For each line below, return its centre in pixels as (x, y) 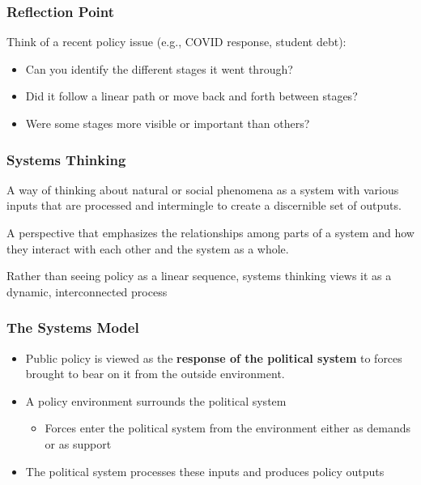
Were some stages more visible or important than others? (168, 123)
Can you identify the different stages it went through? (159, 68)
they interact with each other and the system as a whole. (148, 248)
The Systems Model (73, 328)
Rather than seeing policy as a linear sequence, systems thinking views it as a (199, 276)
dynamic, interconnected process (87, 291)
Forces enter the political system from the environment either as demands (228, 428)
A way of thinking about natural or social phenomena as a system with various (203, 189)
